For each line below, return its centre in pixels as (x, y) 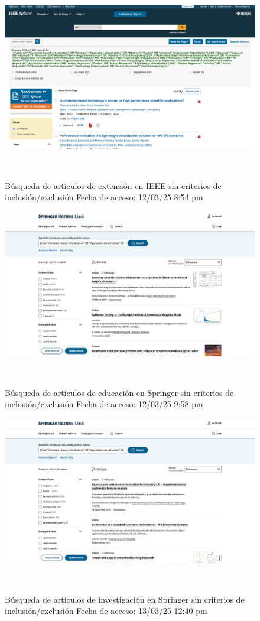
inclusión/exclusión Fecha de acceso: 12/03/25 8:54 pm (104, 197)
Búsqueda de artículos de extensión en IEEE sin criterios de (113, 185)
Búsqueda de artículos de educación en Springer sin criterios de (119, 392)
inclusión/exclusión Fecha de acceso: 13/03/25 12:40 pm (106, 611)
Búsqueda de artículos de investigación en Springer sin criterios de (125, 599)
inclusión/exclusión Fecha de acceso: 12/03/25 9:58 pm (104, 404)
